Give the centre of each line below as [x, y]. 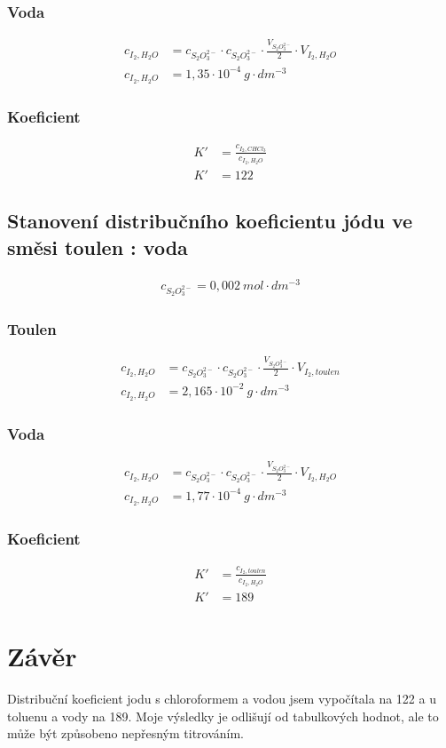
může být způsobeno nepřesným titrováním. [126, 733]
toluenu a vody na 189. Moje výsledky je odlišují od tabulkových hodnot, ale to [223, 716]
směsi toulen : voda [98, 247]
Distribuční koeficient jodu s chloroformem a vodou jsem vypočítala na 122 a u [222, 699]
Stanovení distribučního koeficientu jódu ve [210, 221]
